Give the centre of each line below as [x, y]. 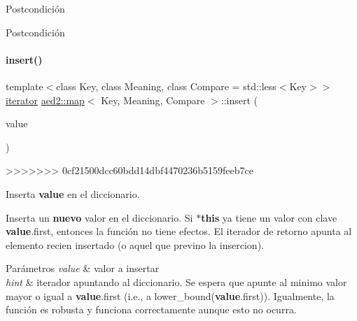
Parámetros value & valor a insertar [83, 268]
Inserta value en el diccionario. [73, 193]
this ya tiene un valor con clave [269, 217]
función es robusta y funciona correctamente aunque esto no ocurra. [151, 309]
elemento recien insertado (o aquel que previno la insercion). [135, 244]
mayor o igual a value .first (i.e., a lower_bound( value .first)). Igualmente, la [170, 295]
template [24, 86]
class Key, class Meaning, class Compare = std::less [166, 86]
